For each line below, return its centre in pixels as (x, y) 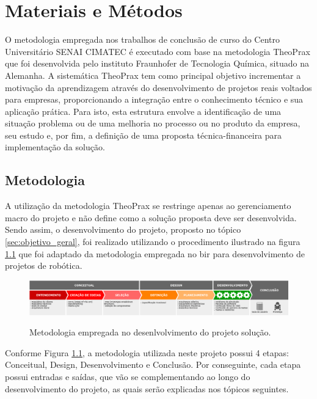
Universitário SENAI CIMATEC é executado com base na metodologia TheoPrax (158, 51)
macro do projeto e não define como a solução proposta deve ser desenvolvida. (151, 217)
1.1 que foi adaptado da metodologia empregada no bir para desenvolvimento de (155, 253)
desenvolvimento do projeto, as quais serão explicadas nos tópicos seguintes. (147, 388)
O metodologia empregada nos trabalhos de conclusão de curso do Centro (143, 39)
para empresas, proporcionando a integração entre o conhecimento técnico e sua (154, 99)
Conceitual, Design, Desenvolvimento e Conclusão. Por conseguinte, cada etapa (153, 364)
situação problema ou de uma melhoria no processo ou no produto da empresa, (153, 123)
